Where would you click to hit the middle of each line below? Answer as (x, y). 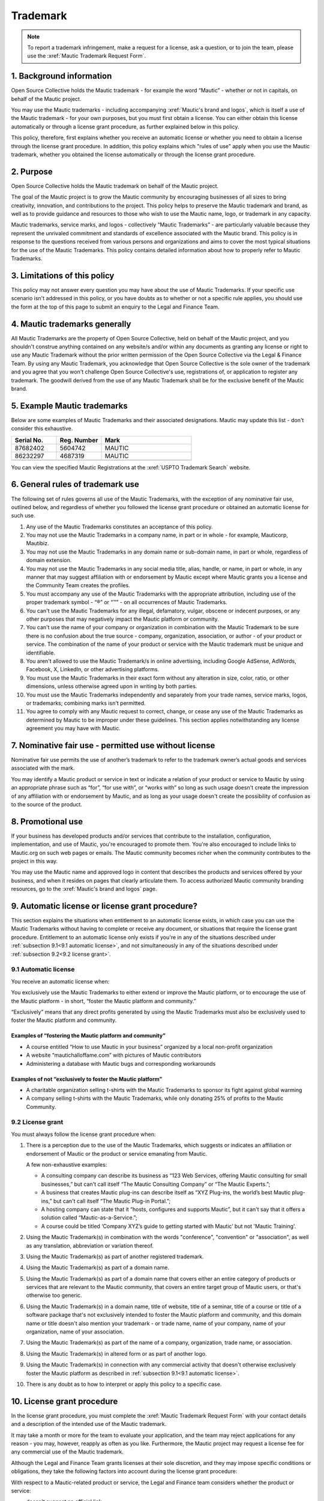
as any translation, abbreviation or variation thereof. (90, 1245)
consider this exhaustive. (42, 429)
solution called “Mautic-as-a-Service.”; (89, 1218)
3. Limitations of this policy (63, 275)
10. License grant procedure (64, 1401)
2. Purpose (32, 171)
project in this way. (34, 861)
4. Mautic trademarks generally (71, 324)
